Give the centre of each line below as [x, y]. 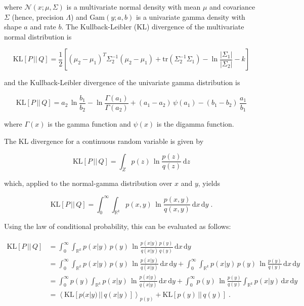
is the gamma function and [89, 124]
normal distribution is [38, 36]
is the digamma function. [195, 124]
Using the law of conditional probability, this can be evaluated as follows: [118, 226]
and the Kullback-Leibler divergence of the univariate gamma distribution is [122, 82]
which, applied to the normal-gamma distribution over [88, 183]
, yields [209, 183]
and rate [43, 27]
